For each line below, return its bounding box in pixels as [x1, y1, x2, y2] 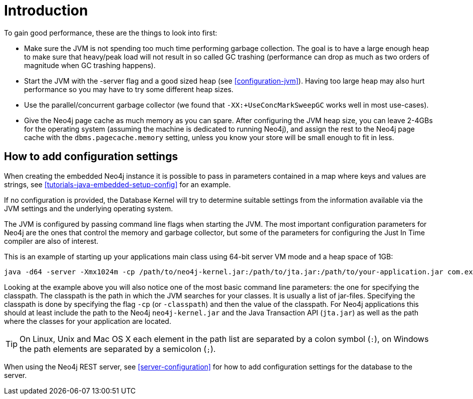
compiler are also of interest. [4, 236, 99, 245]
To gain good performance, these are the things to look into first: [4, 28, 217, 37]
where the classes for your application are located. [4, 316, 171, 325]
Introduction [4, 2, 88, 19]
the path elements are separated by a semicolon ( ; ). [20, 343, 216, 354]
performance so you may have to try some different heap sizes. [24, 85, 233, 94]
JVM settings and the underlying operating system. [4, 204, 173, 213]
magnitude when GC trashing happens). [24, 61, 156, 70]
